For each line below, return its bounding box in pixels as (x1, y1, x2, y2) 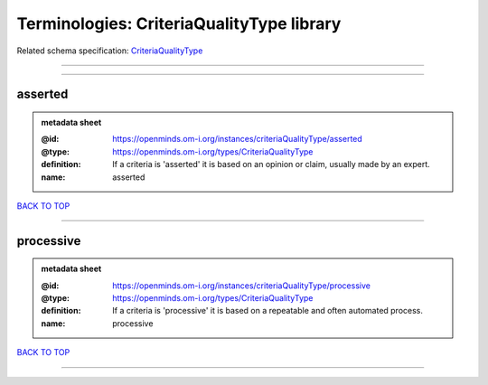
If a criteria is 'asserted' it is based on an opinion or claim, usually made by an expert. (112, 159, 430, 170)
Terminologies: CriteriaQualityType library (16, 14, 342, 33)
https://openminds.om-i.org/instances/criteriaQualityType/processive (112, 280, 371, 291)
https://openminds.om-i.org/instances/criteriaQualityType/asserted (112, 134, 363, 145)
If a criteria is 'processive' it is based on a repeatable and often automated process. (112, 305, 424, 316)
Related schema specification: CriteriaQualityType (16, 45, 203, 56)
